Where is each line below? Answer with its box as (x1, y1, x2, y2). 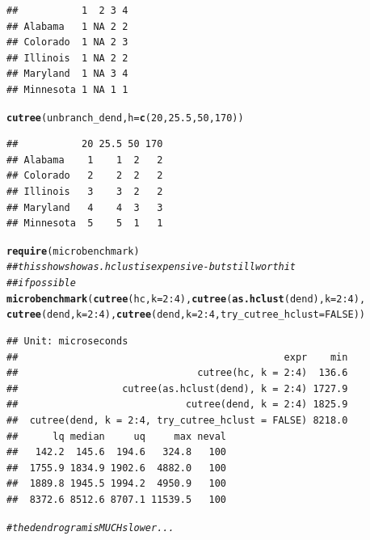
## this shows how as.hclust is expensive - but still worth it (6, 261, 296, 273)
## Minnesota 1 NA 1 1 (6, 83, 128, 95)
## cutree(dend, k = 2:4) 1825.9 (6, 399, 348, 411)
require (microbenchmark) (6, 245, 140, 257)
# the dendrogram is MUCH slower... (6, 521, 174, 534)
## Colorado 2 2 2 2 (6, 170, 163, 182)
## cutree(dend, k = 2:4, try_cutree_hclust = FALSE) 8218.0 (6, 415, 348, 427)
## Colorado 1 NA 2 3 (6, 36, 128, 49)
